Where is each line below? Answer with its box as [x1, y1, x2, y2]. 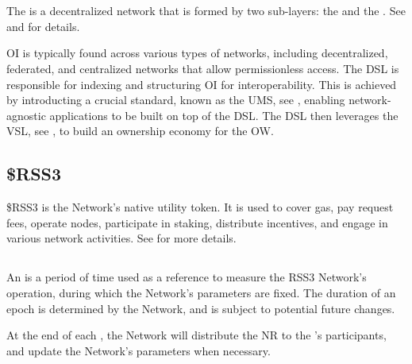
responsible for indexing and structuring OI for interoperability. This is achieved [6, 76, 397, 92]
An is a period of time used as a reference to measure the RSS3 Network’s [6, 269, 367, 285]
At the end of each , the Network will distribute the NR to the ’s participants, [6, 327, 387, 343]
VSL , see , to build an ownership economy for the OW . [6, 122, 274, 139]
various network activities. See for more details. [6, 230, 237, 246]
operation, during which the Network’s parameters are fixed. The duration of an [6, 284, 396, 300]
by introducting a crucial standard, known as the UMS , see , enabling [6, 91, 345, 108]
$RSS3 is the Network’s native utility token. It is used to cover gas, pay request [6, 199, 394, 215]
